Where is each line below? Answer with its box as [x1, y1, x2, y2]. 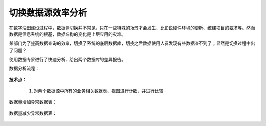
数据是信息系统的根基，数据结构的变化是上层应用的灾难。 [9, 31, 126, 37]
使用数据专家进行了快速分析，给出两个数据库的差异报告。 [9, 57, 126, 63]
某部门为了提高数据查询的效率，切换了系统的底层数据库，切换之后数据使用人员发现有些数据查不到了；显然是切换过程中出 [9, 40, 255, 46]
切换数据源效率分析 [9, 7, 87, 18]
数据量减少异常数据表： [9, 110, 57, 116]
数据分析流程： [9, 65, 39, 71]
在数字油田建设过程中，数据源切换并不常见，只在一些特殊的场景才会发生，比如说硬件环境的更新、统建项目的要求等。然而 [9, 25, 255, 31]
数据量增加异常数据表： [9, 99, 57, 105]
